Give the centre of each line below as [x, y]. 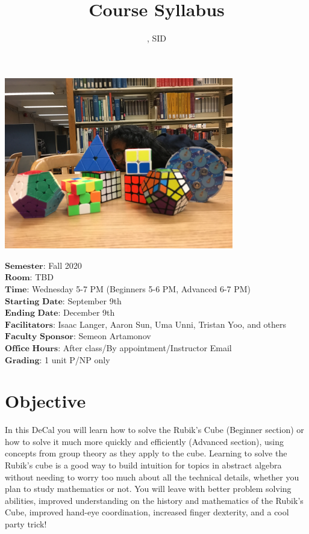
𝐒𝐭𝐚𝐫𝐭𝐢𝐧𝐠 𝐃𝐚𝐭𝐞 [34, 302]
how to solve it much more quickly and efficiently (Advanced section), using [145, 441]
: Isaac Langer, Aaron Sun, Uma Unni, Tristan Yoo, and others [170, 324]
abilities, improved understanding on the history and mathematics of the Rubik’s [154, 500]
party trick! [26, 523]
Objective [45, 401]
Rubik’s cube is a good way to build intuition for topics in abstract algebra [143, 465]
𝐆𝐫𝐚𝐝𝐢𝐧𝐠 [22, 361]
